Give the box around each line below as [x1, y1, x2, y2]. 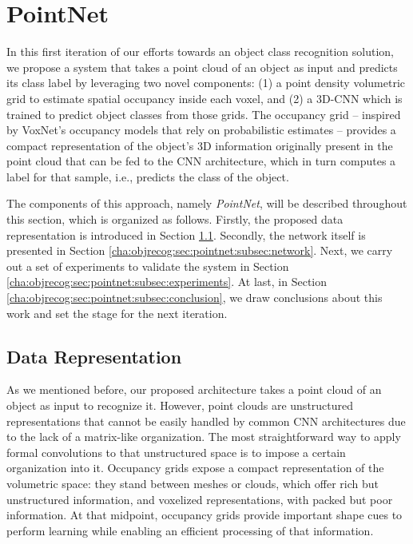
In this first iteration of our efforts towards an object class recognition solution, [6, 43, 394, 60]
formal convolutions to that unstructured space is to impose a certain [6, 443, 346, 460]
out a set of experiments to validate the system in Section [6, 257, 289, 274]
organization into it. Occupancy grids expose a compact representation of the [6, 459, 384, 476]
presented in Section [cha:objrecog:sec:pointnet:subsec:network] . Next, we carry [6, 242, 393, 259]
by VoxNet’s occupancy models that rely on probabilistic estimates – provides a [6, 121, 396, 138]
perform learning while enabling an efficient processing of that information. [6, 522, 374, 538]
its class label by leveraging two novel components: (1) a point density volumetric [6, 74, 405, 91]
